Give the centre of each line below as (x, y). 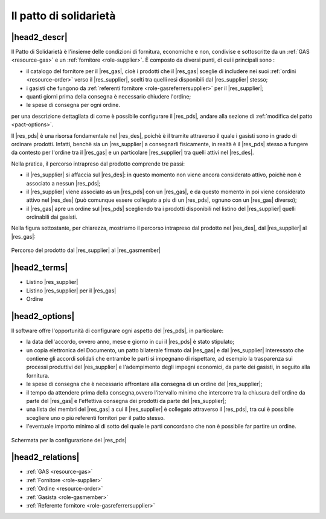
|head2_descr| (39, 37)
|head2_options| (43, 316)
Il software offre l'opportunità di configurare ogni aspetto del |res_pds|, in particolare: (117, 330)
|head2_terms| (40, 268)
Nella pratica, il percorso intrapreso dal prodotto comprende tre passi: (98, 164)
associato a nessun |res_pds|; (63, 183)
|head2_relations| (45, 457)
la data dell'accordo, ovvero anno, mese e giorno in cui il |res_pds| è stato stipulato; (130, 342)
